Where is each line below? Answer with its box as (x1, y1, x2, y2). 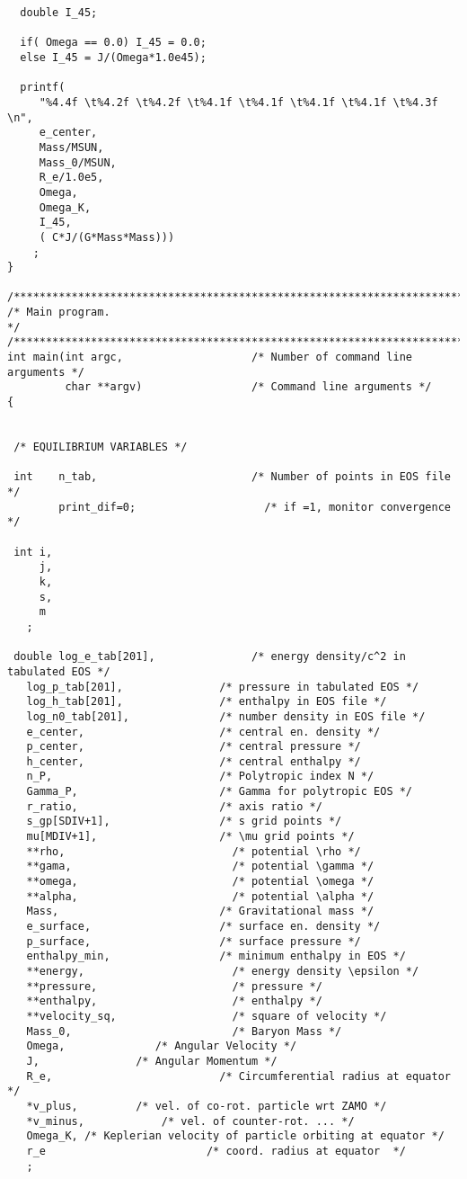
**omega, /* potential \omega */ (26, 875, 374, 889)
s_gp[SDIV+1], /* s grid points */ (26, 815, 342, 828)
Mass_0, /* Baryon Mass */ (26, 1024, 342, 1038)
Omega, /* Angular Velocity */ (26, 1040, 297, 1053)
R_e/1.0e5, (39, 171, 104, 184)
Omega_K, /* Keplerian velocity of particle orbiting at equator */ (26, 1130, 445, 1143)
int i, (13, 545, 53, 558)
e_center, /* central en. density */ (26, 725, 381, 738)
